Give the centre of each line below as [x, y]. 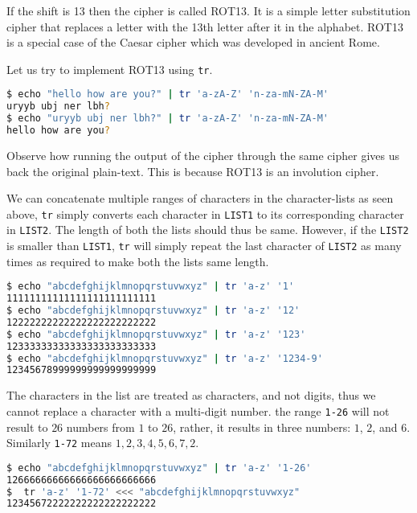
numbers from [100, 427]
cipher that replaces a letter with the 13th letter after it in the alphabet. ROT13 [205, 26]
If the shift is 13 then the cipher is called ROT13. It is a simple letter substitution [208, 10]
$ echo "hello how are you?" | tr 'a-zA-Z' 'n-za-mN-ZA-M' [168, 94]
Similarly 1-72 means [59, 443]
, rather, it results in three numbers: [262, 427]
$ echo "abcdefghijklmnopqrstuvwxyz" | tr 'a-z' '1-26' [159, 468]
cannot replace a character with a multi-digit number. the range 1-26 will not [198, 410]
